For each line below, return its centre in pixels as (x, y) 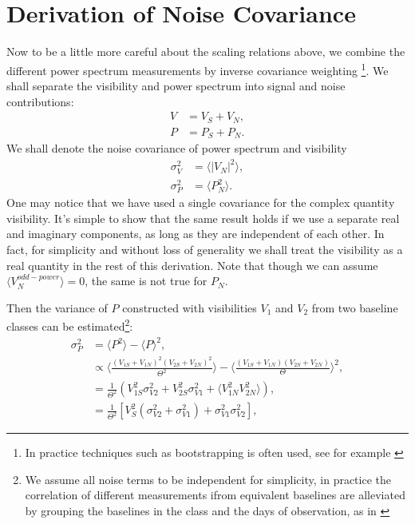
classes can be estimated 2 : (70, 325)
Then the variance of (57, 307)
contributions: (40, 101)
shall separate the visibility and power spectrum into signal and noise (176, 86)
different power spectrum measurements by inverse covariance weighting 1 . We (198, 69)
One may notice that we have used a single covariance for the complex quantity (201, 202)
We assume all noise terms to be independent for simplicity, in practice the (208, 479)
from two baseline (355, 307)
